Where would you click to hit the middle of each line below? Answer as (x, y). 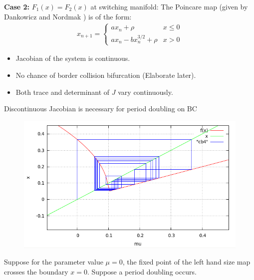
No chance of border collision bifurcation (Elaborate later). (106, 75)
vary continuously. (145, 92)
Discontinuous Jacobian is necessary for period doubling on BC (101, 109)
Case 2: (17, 6)
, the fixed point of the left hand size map (186, 262)
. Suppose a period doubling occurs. (142, 271)
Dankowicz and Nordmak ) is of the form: (68, 16)
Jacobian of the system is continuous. (73, 58)
